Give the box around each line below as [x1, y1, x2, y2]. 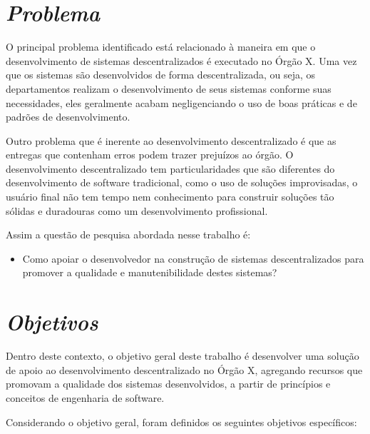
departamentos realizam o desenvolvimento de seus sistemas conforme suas [6, 81, 332, 96]
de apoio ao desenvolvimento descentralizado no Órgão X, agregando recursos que [6, 362, 363, 377]
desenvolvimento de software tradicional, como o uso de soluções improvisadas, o [6, 175, 358, 190]
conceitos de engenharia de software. [6, 390, 165, 405]
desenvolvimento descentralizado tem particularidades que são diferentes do [6, 161, 335, 176]
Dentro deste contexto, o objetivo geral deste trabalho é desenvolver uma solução [6, 348, 359, 363]
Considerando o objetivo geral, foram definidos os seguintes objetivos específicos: [6, 414, 357, 429]
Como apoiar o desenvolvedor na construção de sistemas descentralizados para [22, 251, 364, 266]
